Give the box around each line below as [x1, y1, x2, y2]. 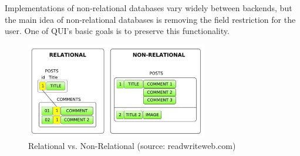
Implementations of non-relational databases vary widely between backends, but [5, 2, 292, 13]
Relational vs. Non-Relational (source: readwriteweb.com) [28, 139, 236, 151]
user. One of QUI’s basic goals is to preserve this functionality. [5, 25, 230, 37]
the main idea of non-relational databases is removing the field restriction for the [5, 13, 296, 25]
